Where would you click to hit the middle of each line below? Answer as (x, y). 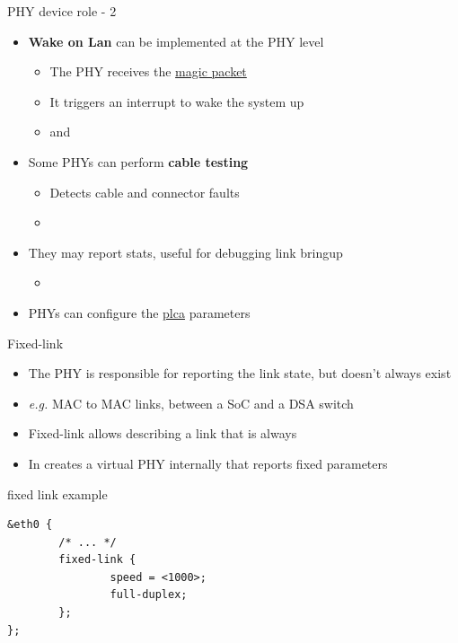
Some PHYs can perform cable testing (138, 161)
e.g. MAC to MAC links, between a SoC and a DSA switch (191, 403)
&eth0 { (30, 525)
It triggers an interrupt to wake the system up (177, 101)
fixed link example (57, 493)
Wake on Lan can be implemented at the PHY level (176, 41)
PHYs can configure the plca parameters (139, 312)
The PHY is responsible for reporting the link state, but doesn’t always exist (240, 373)
